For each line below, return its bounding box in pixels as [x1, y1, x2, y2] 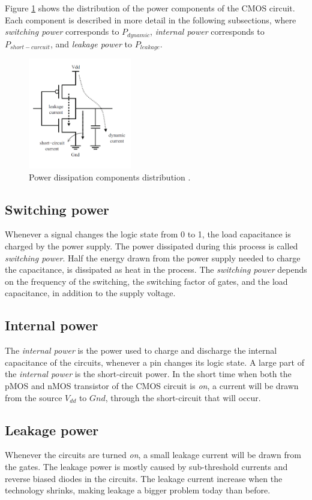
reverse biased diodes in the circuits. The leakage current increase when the [5, 472, 283, 484]
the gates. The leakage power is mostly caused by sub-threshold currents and [5, 460, 288, 472]
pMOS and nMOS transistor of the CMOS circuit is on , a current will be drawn [5, 379, 299, 391]
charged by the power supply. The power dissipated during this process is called [5, 240, 298, 252]
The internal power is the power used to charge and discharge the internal [5, 344, 277, 357]
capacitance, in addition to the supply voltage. [5, 287, 176, 299]
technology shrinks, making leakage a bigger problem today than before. [5, 484, 271, 496]
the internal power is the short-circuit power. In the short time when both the [5, 368, 292, 380]
